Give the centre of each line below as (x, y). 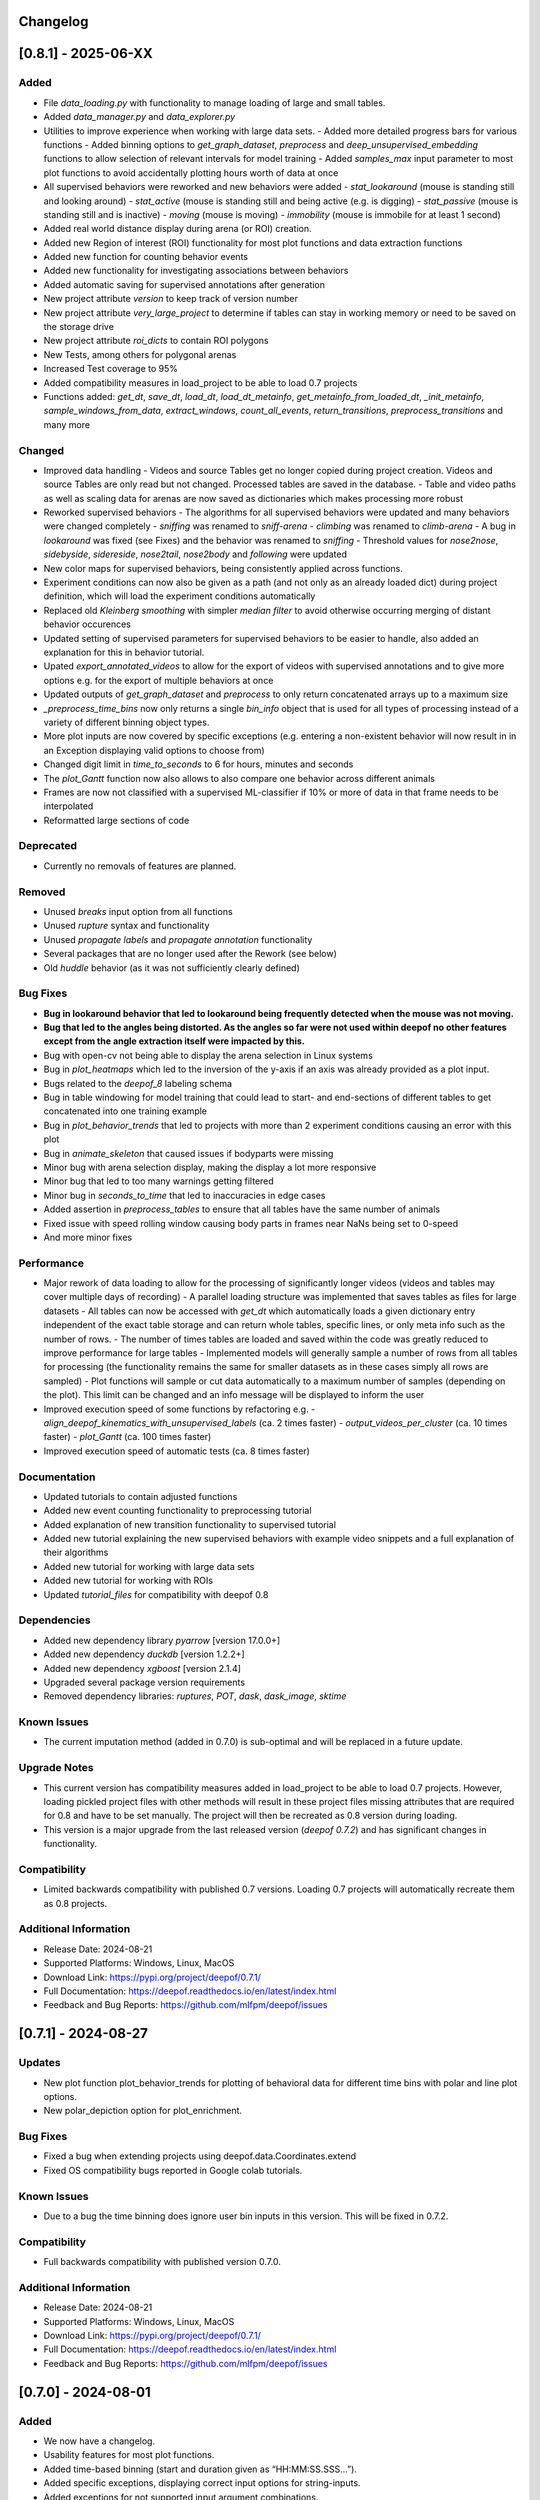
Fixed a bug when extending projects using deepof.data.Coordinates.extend (200, 2156)
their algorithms (76, 1552)
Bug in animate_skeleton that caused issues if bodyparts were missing (188, 1153)
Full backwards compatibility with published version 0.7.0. (162, 2262)
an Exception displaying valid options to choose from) (154, 750)
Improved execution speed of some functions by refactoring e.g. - (179, 1409)
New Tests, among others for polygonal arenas (140, 354)
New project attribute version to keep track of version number (171, 299)
